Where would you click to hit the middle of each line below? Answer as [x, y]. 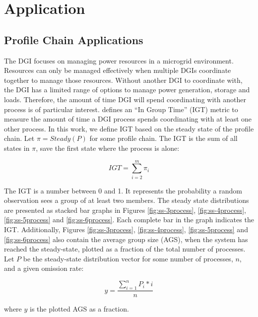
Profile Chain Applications [74, 39]
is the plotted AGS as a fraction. [79, 309]
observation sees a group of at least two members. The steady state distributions [127, 200]
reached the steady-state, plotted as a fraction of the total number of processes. [125, 249]
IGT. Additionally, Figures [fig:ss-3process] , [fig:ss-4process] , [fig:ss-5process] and [126, 229]
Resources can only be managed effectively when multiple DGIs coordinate [118, 70]
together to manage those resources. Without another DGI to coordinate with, [123, 80]
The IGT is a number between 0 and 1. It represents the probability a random [123, 190]
